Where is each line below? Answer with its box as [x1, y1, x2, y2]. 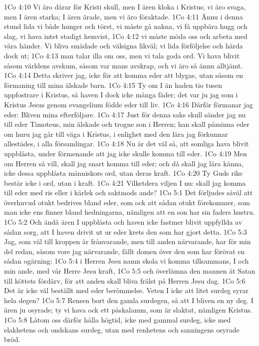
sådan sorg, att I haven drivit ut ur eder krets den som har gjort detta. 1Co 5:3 [4, 226, 247, 237]
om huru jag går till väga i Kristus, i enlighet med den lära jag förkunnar [4, 128, 228, 139]
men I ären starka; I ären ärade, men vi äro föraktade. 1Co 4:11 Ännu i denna [4, 11, 243, 21]
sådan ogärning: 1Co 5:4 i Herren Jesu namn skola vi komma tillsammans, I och [4, 256, 249, 266]
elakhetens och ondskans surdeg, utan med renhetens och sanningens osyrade [4, 324, 240, 335]
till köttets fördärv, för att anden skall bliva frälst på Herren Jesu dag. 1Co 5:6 [4, 275, 246, 286]
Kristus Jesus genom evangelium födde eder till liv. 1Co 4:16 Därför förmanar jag [4, 99, 253, 109]
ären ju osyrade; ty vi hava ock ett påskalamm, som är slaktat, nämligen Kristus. [4, 305, 253, 315]
